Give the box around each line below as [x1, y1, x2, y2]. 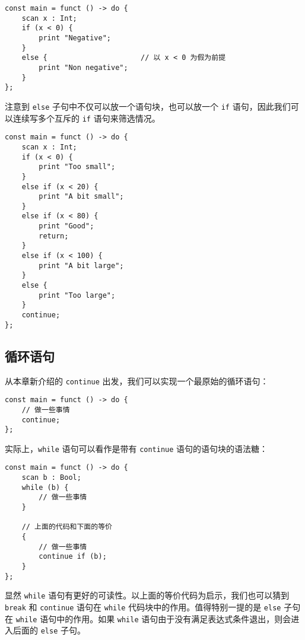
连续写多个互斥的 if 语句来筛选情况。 [12, 112, 160, 124]
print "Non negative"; [39, 63, 128, 72]
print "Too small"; [39, 163, 116, 171]
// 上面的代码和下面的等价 [21, 523, 112, 531]
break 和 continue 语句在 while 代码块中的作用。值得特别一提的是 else [5, 601, 281, 613]
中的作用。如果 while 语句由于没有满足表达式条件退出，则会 [56, 612, 291, 625]
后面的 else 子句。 [12, 624, 85, 636]
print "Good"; [39, 222, 94, 231]
